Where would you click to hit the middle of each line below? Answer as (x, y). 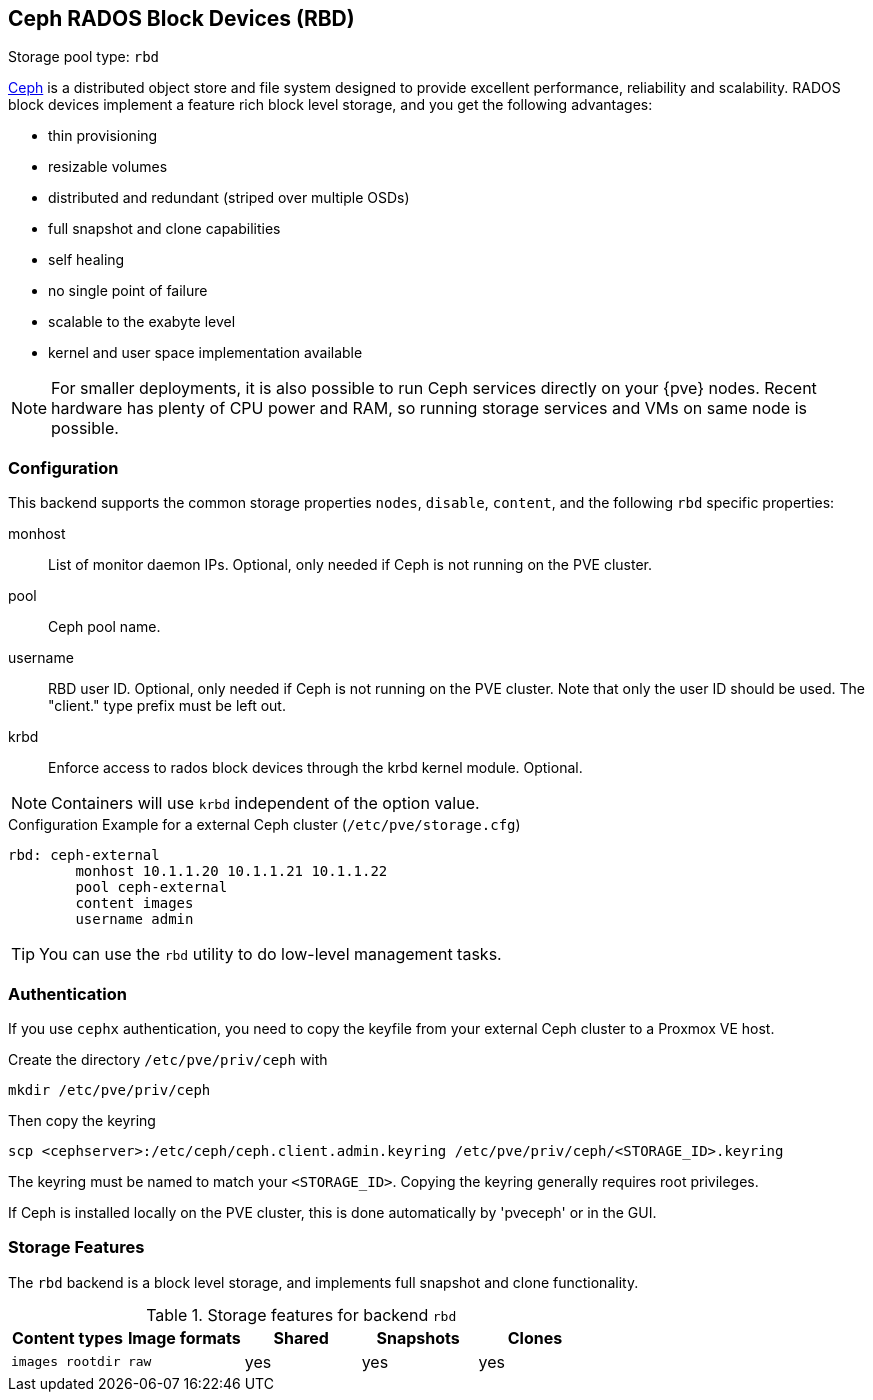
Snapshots (418, 1337)
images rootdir (66, 1362)
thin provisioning (103, 136)
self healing (86, 260)
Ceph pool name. (104, 627)
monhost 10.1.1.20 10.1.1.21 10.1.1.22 (231, 871)
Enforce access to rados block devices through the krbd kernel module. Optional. (315, 768)
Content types (67, 1337)
